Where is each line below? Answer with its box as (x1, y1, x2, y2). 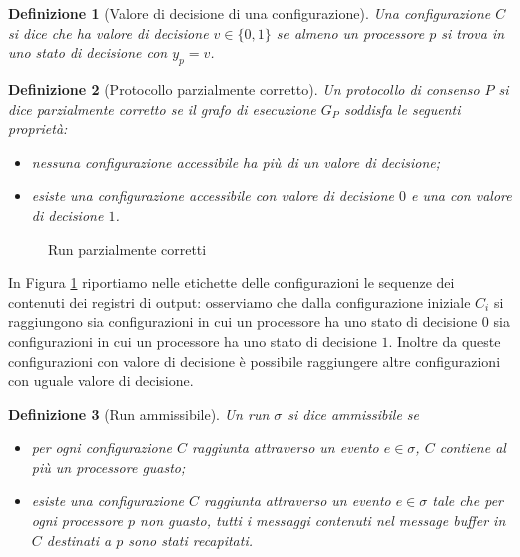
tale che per (432, 490, 504, 511)
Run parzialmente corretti (48, 238, 207, 259)
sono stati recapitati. (128, 529, 254, 550)
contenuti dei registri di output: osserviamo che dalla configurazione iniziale (8, 291, 471, 312)
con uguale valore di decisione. (8, 370, 194, 391)
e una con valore (410, 185, 512, 206)
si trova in (441, 22, 505, 43)
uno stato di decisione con (8, 42, 168, 63)
